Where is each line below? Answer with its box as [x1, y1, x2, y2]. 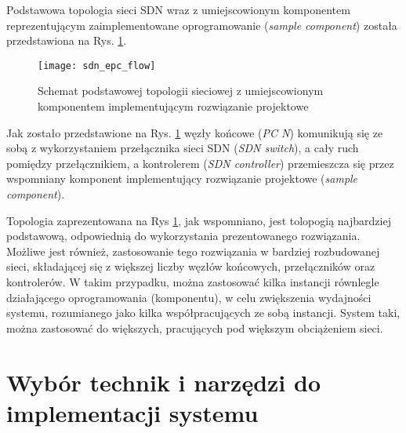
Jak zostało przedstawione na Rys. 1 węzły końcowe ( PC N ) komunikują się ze [6, 124, 383, 140]
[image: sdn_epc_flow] [38, 60, 156, 71]
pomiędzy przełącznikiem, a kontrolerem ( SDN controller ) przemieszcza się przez [6, 155, 394, 171]
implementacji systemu [6, 396, 259, 428]
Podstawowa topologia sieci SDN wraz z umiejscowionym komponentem [6, 2, 350, 17]
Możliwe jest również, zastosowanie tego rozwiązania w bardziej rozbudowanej [6, 242, 380, 259]
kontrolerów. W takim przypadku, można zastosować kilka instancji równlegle [6, 273, 379, 289]
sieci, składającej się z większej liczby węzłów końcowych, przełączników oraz [6, 258, 375, 275]
